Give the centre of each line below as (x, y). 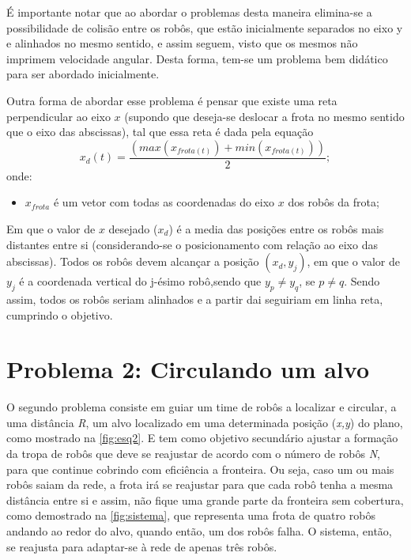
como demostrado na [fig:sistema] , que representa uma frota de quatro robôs (191, 515)
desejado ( (133, 228)
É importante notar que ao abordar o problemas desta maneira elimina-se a (189, 12)
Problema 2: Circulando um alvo (188, 369)
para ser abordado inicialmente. (83, 74)
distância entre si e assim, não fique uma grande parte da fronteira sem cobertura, (205, 499)
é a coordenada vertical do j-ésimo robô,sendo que (140, 281)
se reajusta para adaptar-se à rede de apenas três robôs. (142, 546)
